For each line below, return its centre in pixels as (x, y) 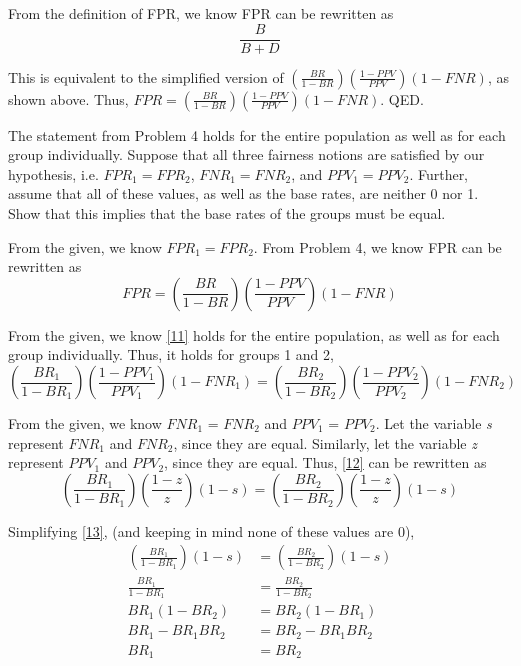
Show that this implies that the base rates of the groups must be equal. (227, 213)
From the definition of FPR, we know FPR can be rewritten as (201, 13)
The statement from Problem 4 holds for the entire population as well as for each (257, 134)
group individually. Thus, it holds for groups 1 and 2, (171, 354)
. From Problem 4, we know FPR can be (377, 246)
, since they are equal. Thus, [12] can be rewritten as (325, 462)
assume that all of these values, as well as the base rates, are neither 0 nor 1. (243, 193)
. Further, (439, 173)
